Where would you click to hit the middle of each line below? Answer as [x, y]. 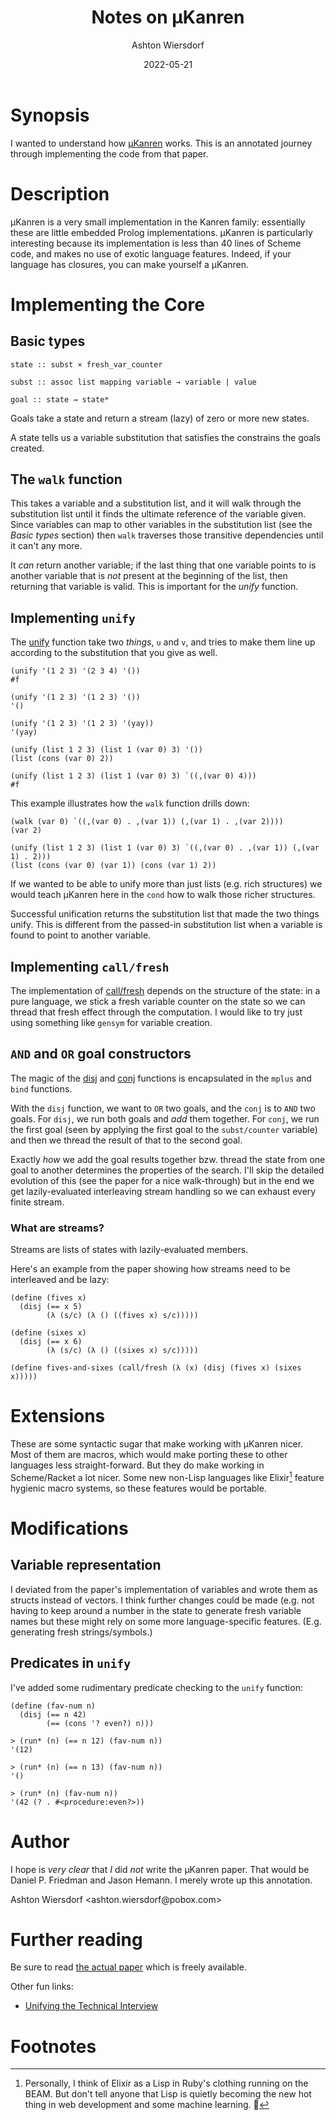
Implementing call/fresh [90, 966]
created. [27, 448]
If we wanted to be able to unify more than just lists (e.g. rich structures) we [166, 884]
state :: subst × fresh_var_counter [86, 364]
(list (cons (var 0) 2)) [62, 759]
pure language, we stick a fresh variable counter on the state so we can [158, 1002]
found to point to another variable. [81, 935]
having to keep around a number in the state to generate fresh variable [156, 1610]
